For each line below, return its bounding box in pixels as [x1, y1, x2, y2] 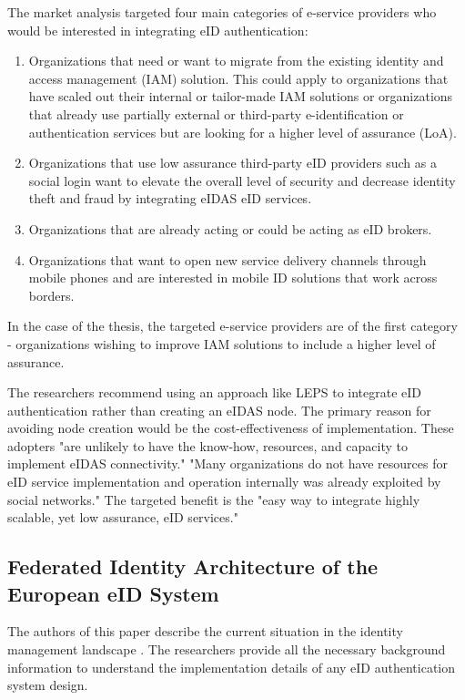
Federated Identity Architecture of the [7, 552, 379, 581]
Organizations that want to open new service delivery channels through [28, 250, 427, 269]
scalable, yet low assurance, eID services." [7, 508, 238, 527]
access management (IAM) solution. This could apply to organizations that [28, 68, 449, 87]
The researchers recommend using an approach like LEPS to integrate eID [7, 383, 422, 402]
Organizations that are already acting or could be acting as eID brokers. [28, 219, 432, 238]
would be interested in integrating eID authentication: [7, 20, 308, 39]
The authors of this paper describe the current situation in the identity [7, 622, 403, 641]
